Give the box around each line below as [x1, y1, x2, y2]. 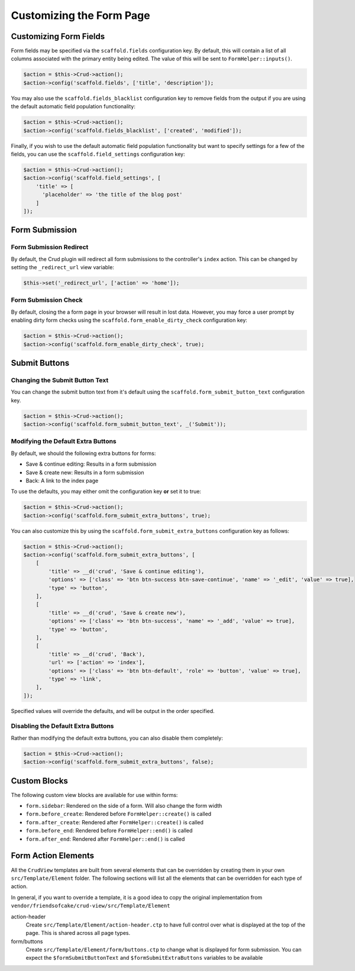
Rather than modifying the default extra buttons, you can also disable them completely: [11, 734, 223, 741]
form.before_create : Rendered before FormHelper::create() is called [25, 811, 212, 818]
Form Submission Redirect [11, 243, 89, 251]
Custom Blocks [11, 776, 68, 786]
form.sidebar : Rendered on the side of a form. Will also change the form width [25, 802, 222, 809]
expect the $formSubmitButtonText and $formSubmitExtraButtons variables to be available [25, 954, 263, 962]
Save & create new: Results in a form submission [25, 469, 144, 476]
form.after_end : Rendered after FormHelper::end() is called [25, 835, 185, 843]
